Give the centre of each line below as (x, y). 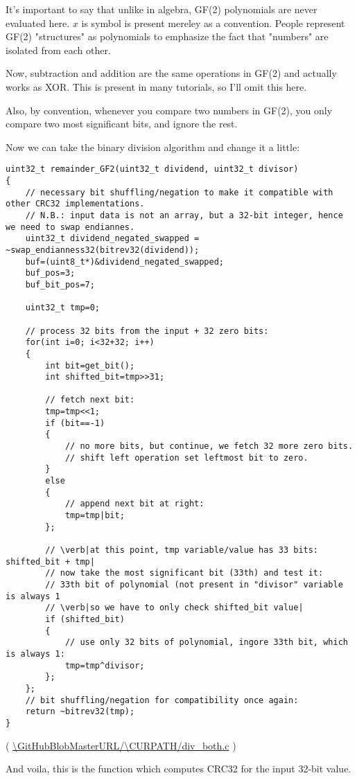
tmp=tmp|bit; (95, 516)
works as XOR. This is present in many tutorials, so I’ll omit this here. (156, 86)
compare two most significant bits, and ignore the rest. (122, 124)
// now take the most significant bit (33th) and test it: (184, 573)
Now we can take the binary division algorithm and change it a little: (153, 147)
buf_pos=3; (50, 273)
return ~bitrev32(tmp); (80, 712)
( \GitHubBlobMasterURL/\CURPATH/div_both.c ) (121, 745)
